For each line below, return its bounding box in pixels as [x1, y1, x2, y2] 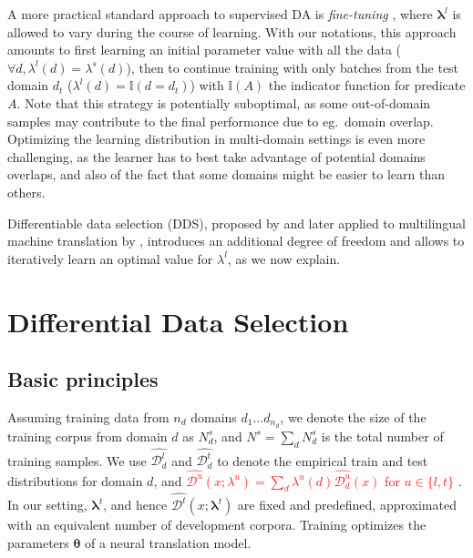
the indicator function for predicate [268, 76, 466, 95]
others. [7, 182, 46, 201]
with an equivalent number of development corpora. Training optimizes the [7, 515, 427, 534]
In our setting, [7, 495, 87, 514]
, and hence [103, 495, 168, 514]
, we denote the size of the [280, 407, 427, 426]
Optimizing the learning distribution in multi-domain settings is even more [7, 129, 426, 148]
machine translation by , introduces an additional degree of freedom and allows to [7, 231, 465, 250]
